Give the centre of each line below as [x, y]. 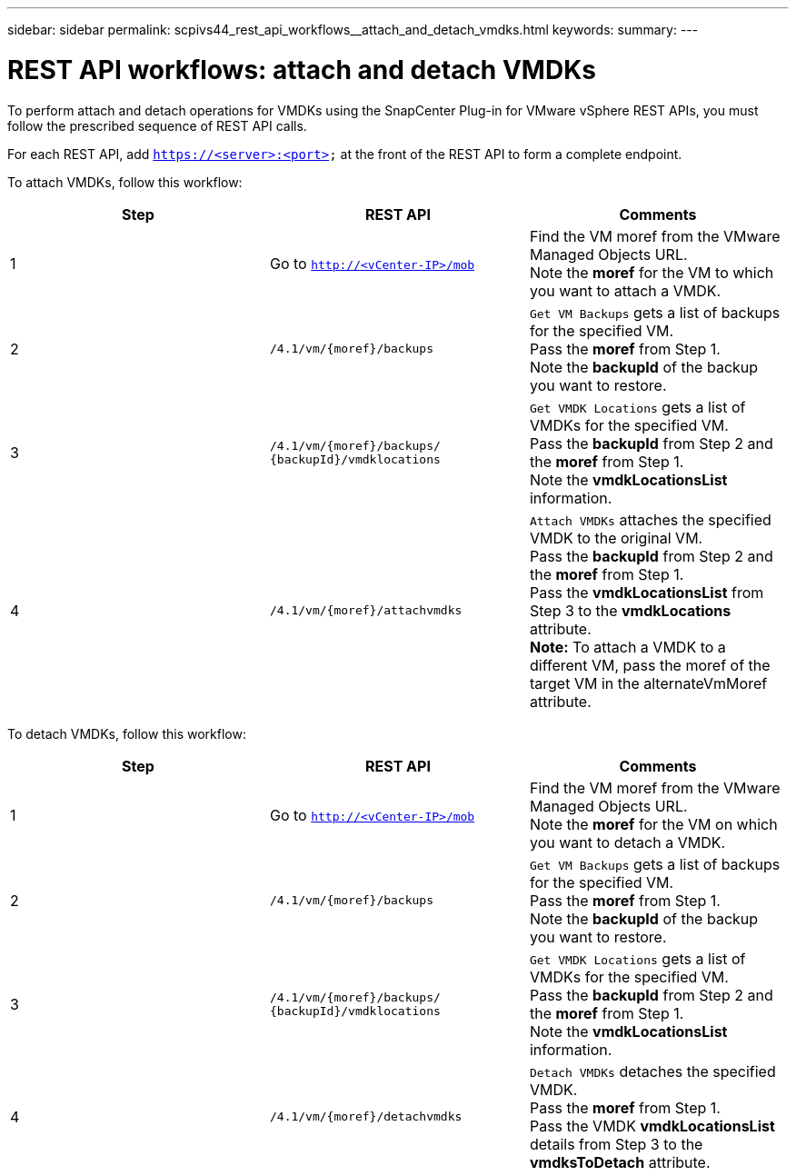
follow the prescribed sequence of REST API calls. [157, 125]
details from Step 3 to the [616, 1144]
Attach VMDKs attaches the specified [650, 519]
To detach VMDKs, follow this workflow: [127, 733]
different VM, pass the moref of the [650, 665]
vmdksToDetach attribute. [620, 1162]
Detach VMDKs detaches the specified [652, 1071]
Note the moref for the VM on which [653, 824]
